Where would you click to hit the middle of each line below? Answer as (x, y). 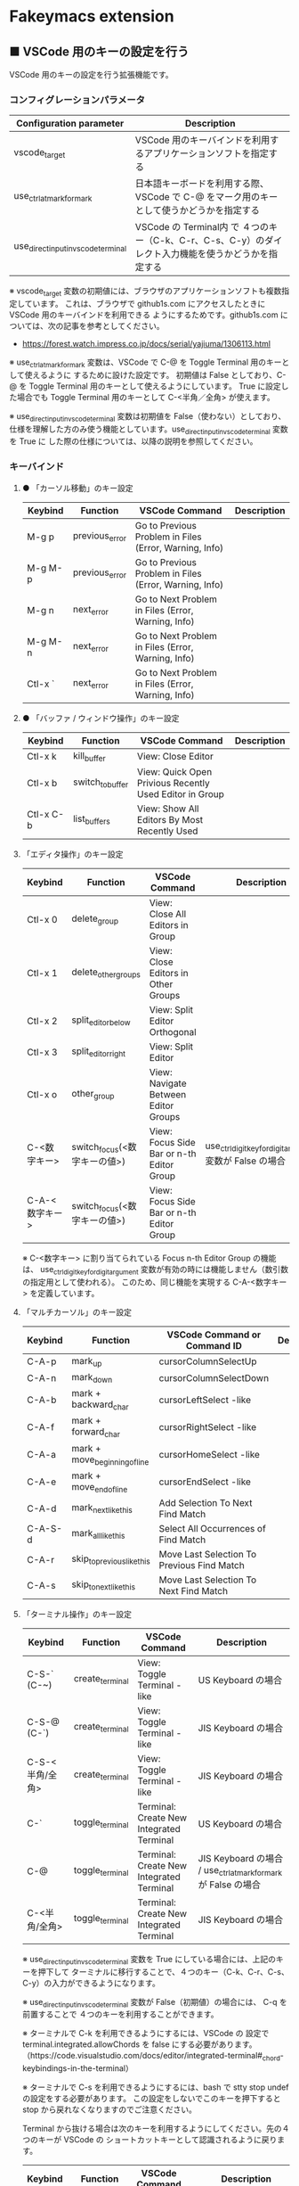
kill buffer (89, 756)
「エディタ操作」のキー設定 (73, 854)
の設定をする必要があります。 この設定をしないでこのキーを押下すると (151, 2099)
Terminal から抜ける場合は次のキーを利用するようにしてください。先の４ (156, 2129)
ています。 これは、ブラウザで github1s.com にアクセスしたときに (145, 304)
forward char (96, 1433)
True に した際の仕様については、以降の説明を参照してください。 (138, 441)
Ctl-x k (41, 757)
